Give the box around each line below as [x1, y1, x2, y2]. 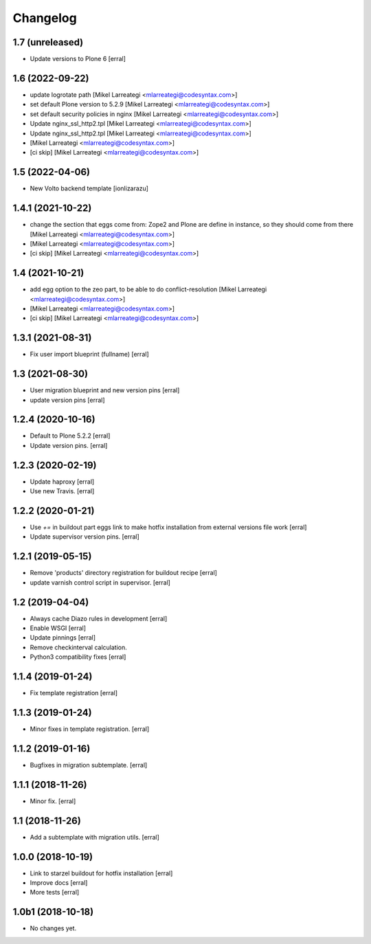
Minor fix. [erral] [30, 797, 76, 805]
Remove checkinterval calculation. [30, 643, 127, 651]
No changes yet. [30, 924, 77, 932]
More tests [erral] [30, 888, 80, 897]
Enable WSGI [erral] [30, 624, 86, 632]
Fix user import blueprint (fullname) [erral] [30, 350, 149, 359]
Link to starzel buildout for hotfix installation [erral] [30, 869, 173, 877]
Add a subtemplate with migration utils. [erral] [30, 833, 159, 841]
